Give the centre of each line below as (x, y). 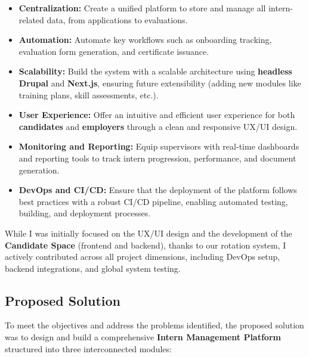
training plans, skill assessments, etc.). (89, 94)
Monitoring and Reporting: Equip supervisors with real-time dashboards (159, 146)
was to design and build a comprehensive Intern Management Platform (143, 337)
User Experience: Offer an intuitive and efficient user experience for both (157, 115)
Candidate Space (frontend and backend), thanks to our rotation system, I (146, 245)
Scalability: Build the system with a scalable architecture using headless (155, 71)
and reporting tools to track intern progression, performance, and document (157, 158)
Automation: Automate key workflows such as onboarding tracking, (145, 40)
